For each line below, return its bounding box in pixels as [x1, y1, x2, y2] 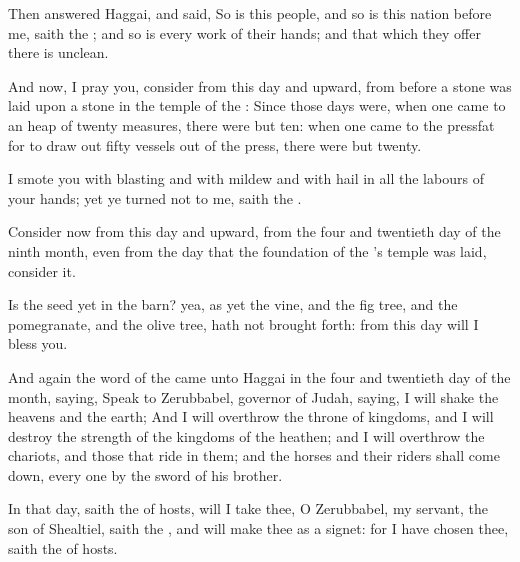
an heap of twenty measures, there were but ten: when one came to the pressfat [8, 114, 495, 135]
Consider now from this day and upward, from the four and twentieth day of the [8, 221, 501, 242]
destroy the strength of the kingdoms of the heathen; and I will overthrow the [8, 425, 485, 446]
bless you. [8, 333, 68, 354]
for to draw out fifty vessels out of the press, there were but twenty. [8, 134, 422, 155]
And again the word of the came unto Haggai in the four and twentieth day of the [8, 366, 511, 387]
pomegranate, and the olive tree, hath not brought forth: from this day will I [8, 313, 479, 334]
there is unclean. [8, 42, 109, 63]
